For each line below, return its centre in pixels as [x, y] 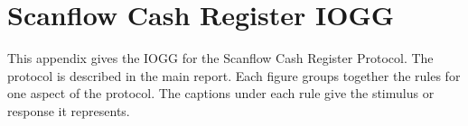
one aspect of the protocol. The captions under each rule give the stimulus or [221, 93]
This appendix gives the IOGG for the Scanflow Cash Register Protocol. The [220, 58]
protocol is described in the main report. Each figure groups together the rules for [234, 75]
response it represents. [69, 110]
